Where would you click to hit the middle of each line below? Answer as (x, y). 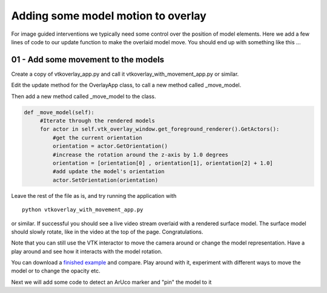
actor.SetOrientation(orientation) (105, 180)
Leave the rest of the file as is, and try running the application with (94, 196)
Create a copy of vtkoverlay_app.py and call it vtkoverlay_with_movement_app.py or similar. (125, 74)
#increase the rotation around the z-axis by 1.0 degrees (140, 155)
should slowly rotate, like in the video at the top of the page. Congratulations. (107, 232)
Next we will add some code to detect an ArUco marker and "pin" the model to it (111, 282)
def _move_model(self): (59, 112)
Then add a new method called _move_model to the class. (84, 96)
